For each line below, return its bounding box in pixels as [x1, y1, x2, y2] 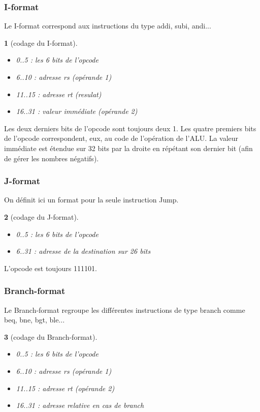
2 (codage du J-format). [4, 211, 79, 222]
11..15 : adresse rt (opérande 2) [16, 382, 115, 393]
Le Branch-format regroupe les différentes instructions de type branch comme [4, 304, 245, 315]
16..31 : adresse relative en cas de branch [16, 400, 144, 410]
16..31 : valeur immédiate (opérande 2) [16, 106, 138, 116]
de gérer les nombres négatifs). [4, 153, 99, 163]
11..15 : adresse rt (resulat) [16, 89, 102, 99]
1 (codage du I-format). [4, 37, 78, 48]
